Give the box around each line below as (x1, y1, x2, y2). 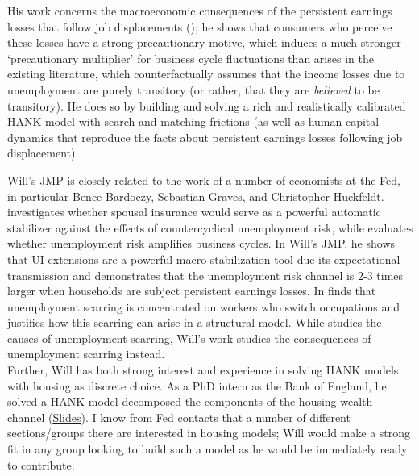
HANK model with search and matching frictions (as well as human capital (7, 113, 380, 130)
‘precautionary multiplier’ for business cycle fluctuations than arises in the (7, 49, 374, 66)
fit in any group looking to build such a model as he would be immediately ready (7, 441, 408, 457)
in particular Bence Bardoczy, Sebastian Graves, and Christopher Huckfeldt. (7, 187, 384, 204)
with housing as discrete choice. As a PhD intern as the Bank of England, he (7, 377, 387, 394)
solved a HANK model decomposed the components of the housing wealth (7, 393, 373, 410)
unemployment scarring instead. (7, 345, 165, 362)
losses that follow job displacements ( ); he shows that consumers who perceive (7, 18, 392, 35)
